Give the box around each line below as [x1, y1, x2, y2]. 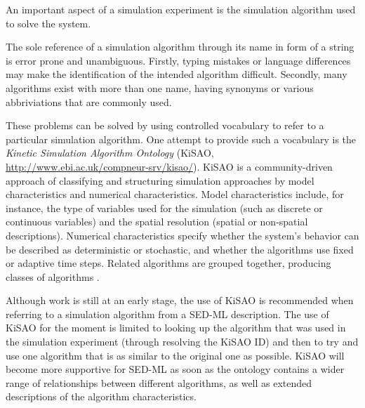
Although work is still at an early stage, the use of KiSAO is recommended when [6, 293, 354, 308]
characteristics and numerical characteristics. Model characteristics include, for [6, 187, 344, 202]
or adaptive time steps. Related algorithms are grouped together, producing [6, 256, 331, 270]
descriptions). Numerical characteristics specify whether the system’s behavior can [6, 228, 359, 242]
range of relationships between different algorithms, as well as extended [6, 375, 312, 390]
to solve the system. [6, 15, 91, 30]
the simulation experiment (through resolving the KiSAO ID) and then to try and [6, 334, 359, 349]
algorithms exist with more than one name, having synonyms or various [6, 80, 314, 95]
